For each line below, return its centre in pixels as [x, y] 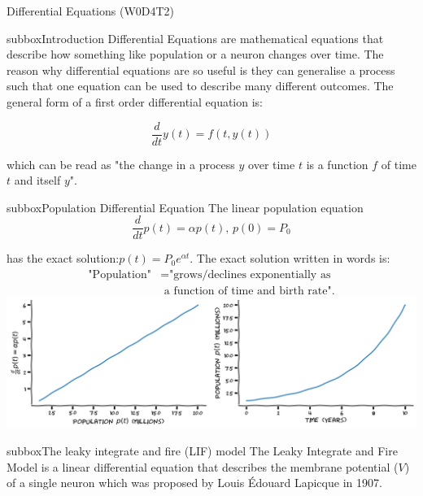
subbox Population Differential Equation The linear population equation [185, 207]
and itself [37, 180]
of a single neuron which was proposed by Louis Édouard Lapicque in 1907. [194, 483]
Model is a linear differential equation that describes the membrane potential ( [203, 466]
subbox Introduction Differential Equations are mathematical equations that [195, 38]
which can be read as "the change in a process [121, 164]
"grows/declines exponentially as [250, 275]
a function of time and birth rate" [248, 292]
